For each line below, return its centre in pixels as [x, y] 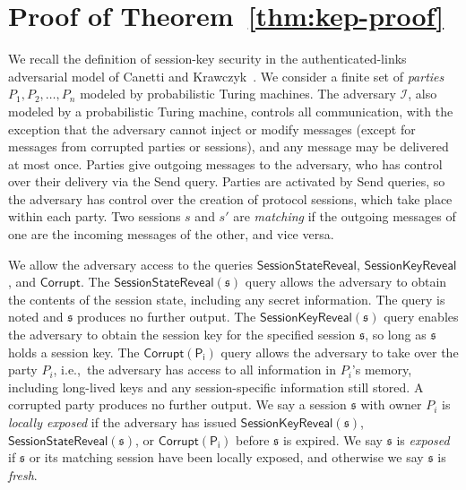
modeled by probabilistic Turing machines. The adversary [238, 94]
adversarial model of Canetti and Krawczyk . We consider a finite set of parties [226, 76]
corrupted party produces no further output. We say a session [177, 404]
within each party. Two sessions [95, 216]
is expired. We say [332, 439]
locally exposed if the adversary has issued [122, 422]
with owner [391, 404]
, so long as [396, 335]
